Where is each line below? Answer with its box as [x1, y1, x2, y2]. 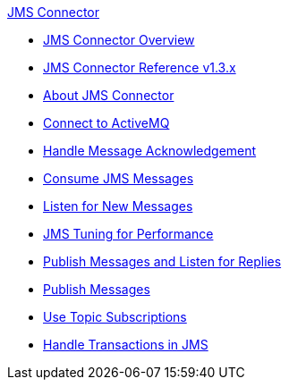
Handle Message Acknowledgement [43, 143, 257, 158]
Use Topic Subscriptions [43, 309, 187, 324]
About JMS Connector [43, 88, 174, 103]
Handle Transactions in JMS [43, 337, 208, 352]
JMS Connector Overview [43, 32, 195, 47]
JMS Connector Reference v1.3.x [43, 60, 236, 75]
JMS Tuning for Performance [43, 226, 214, 241]
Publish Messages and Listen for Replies [43, 254, 282, 269]
